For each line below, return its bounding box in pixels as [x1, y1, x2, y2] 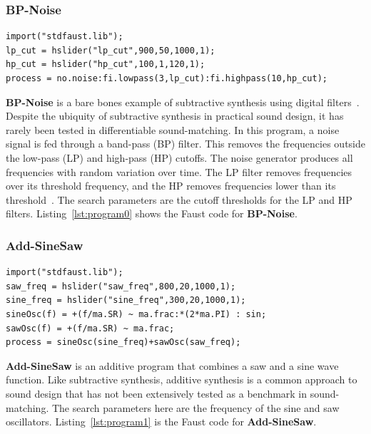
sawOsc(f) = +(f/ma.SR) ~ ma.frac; [6, 323, 175, 334]
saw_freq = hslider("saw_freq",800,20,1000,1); [6, 281, 236, 291]
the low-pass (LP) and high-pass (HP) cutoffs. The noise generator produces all [6, 150, 353, 165]
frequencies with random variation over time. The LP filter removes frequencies [6, 164, 352, 179]
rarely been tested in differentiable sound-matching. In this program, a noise [6, 122, 340, 137]
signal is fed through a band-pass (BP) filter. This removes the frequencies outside [6, 136, 365, 151]
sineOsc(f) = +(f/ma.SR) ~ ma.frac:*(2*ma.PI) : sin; [6, 309, 267, 319]
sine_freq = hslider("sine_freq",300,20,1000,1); [6, 295, 246, 306]
